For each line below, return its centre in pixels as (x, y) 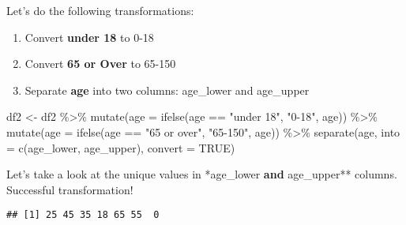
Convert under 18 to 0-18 (89, 37)
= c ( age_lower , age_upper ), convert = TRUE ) (121, 147)
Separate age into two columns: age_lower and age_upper (167, 90)
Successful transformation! (70, 189)
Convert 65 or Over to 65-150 (100, 64)
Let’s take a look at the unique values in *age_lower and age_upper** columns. (202, 174)
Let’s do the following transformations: (100, 10)
